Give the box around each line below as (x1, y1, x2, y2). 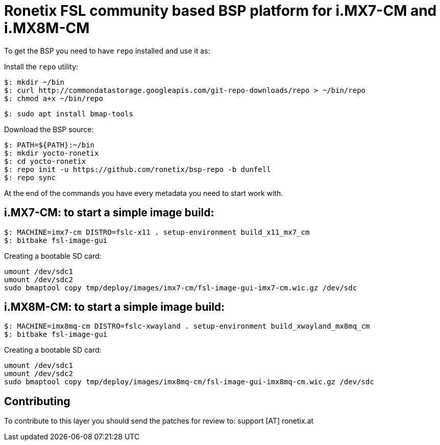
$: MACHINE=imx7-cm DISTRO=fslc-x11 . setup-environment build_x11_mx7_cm (4, 228, 310, 236)
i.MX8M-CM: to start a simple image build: (4, 301, 225, 314)
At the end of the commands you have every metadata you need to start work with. (4, 188, 283, 197)
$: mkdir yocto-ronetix (4, 149, 99, 157)
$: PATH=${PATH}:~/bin (4, 140, 95, 149)
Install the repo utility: (4, 62, 79, 71)
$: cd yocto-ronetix (4, 157, 86, 165)
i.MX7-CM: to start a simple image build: (4, 206, 214, 219)
